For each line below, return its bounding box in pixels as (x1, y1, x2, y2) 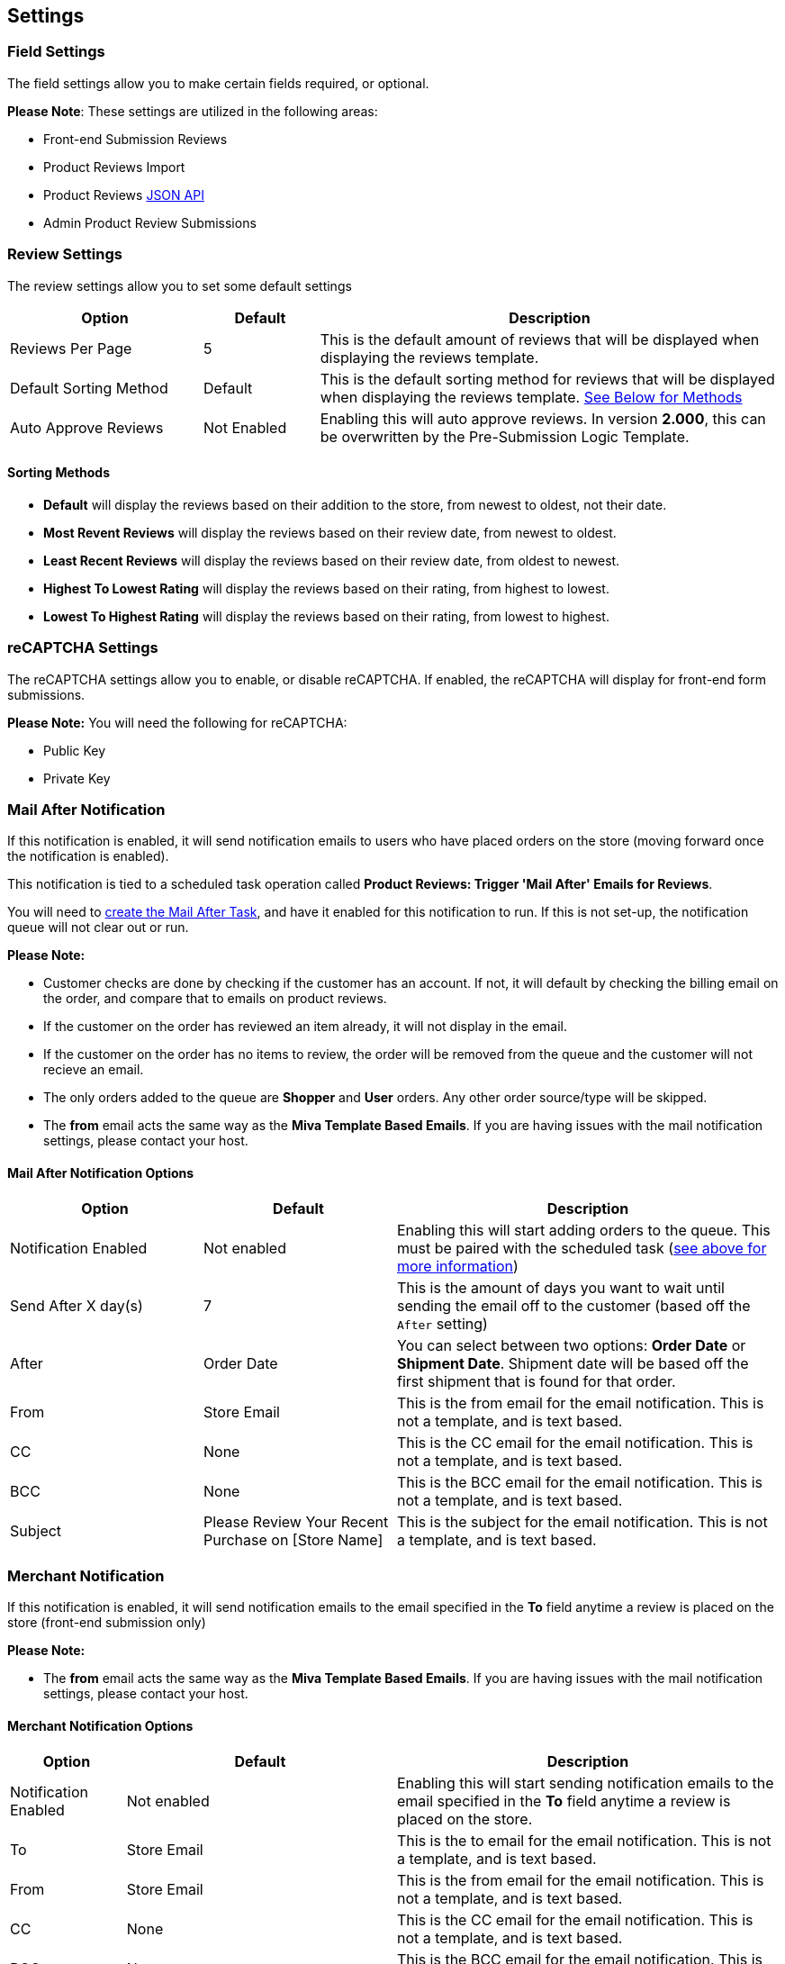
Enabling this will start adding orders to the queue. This (397, 1221, 771, 1240)
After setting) (397, 1315, 488, 1334)
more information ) (397, 1257, 519, 1276)
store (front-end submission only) (7, 1615, 206, 1631)
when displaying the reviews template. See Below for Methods (320, 387, 743, 406)
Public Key (43, 742, 106, 758)
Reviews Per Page (10, 339, 132, 358)
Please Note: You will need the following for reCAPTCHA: (7, 714, 347, 730)
